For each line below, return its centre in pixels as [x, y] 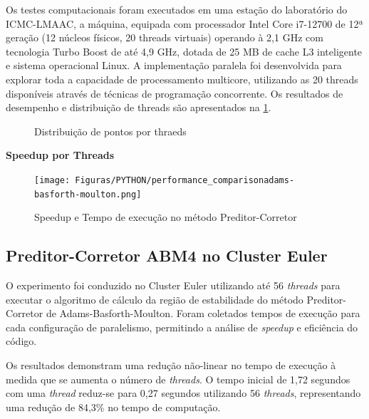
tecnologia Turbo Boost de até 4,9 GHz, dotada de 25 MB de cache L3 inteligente [184, 51]
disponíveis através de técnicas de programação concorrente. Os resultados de [175, 93]
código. [21, 341]
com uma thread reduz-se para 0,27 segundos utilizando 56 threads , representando [183, 393]
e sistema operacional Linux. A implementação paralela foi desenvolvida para [174, 65]
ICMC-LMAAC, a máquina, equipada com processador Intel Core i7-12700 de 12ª [184, 23]
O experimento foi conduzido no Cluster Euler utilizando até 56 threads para [173, 285]
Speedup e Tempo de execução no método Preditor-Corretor [166, 217]
